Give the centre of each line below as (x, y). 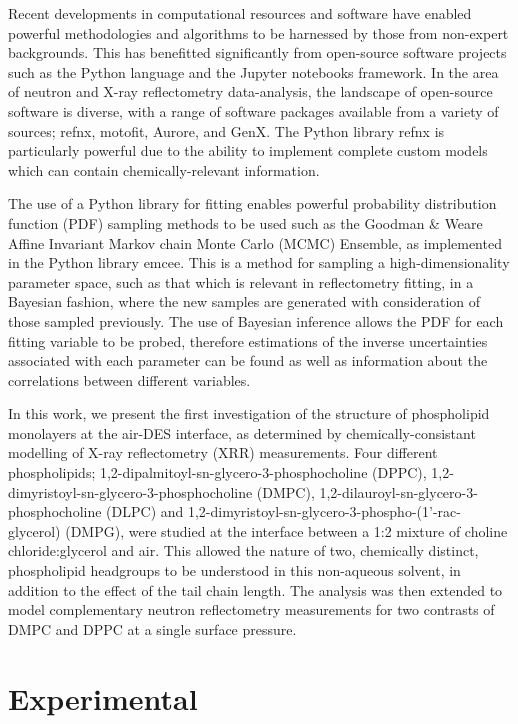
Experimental (103, 697)
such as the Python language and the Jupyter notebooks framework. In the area (253, 71)
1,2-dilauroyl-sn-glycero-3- (398, 491)
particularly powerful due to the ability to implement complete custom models (248, 150)
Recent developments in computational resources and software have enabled (240, 13)
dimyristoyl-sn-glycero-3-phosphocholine (130, 491)
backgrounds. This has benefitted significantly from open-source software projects (257, 52)
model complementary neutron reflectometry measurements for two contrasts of (251, 609)
